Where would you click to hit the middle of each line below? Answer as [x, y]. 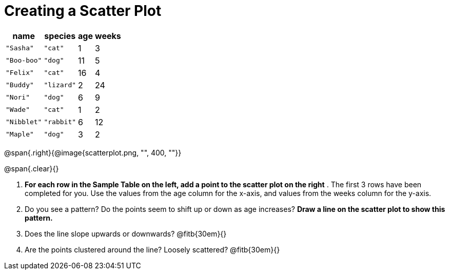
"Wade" [18, 110]
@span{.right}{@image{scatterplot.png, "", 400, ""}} [93, 152]
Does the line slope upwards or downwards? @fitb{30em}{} [126, 233]
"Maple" [20, 134]
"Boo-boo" [24, 61]
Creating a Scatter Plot [83, 11]
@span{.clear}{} [32, 168]
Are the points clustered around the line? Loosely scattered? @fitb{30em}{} [152, 249]
